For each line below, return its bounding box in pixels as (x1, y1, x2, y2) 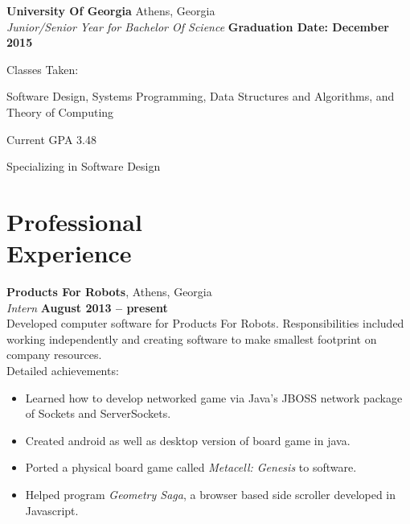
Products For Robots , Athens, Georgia (6, 283, 212, 300)
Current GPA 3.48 (6, 130, 96, 147)
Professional (6, 204, 142, 237)
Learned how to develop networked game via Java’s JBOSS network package (25, 389, 403, 406)
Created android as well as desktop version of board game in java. (25, 431, 351, 448)
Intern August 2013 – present (6, 299, 168, 316)
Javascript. (25, 501, 79, 518)
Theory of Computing (6, 103, 114, 120)
